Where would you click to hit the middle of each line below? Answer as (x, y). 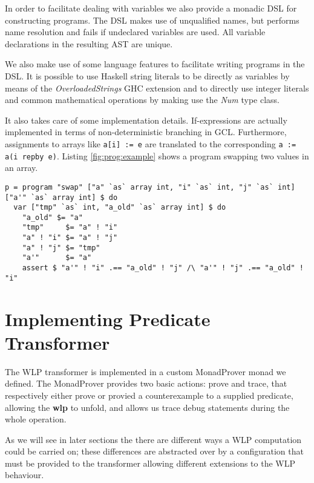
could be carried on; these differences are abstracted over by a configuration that (154, 451)
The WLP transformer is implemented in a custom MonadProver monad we (146, 371)
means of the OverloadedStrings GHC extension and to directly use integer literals (157, 88)
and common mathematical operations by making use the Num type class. (142, 100)
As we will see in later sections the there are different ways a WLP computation (153, 439)
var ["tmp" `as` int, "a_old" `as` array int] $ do (120, 208)
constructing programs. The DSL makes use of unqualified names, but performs (152, 20)
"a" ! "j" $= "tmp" (61, 248)
